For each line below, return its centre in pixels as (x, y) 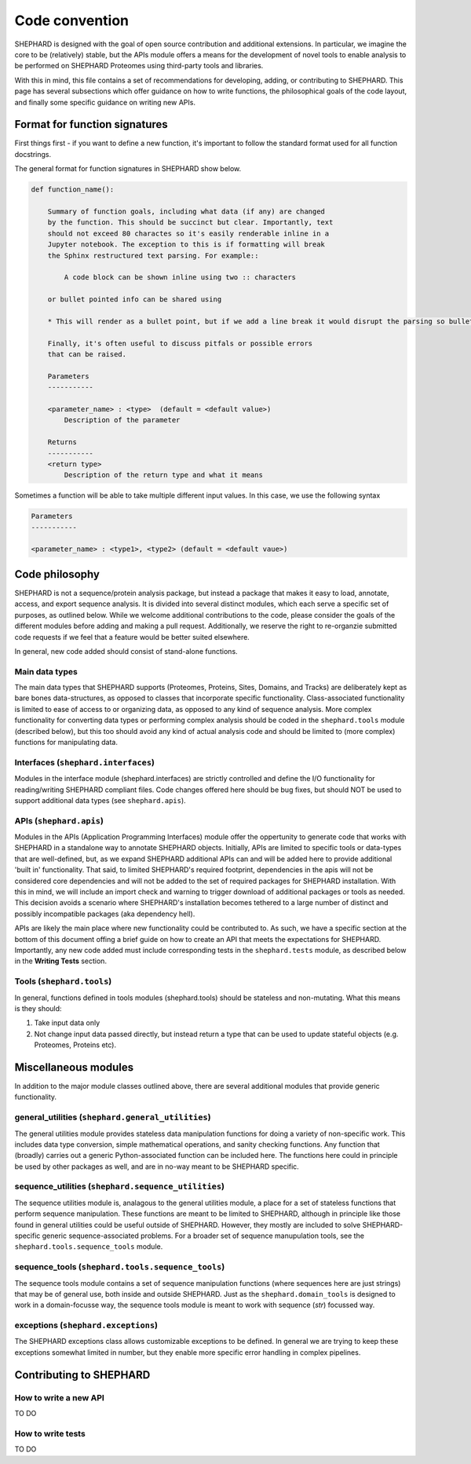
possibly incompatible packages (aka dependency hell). (105, 914)
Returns (62, 442)
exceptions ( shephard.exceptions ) (86, 1325)
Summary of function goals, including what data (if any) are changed (186, 211)
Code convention (72, 20)
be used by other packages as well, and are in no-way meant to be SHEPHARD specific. (157, 1166)
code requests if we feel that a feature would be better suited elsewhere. (132, 637)
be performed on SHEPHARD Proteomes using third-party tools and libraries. (139, 66)
